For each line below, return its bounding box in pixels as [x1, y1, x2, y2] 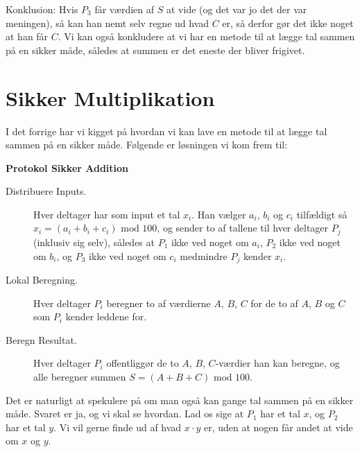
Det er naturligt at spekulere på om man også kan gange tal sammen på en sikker [6, 392, 354, 407]
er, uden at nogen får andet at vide [203, 419, 353, 434]
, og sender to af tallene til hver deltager [157, 220, 329, 235]
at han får [6, 29, 49, 44]
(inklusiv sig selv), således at [33, 234, 155, 249]
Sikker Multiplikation [6, 83, 215, 112]
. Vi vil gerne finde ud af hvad [53, 419, 182, 434]
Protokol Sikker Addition [6, 160, 129, 175]
